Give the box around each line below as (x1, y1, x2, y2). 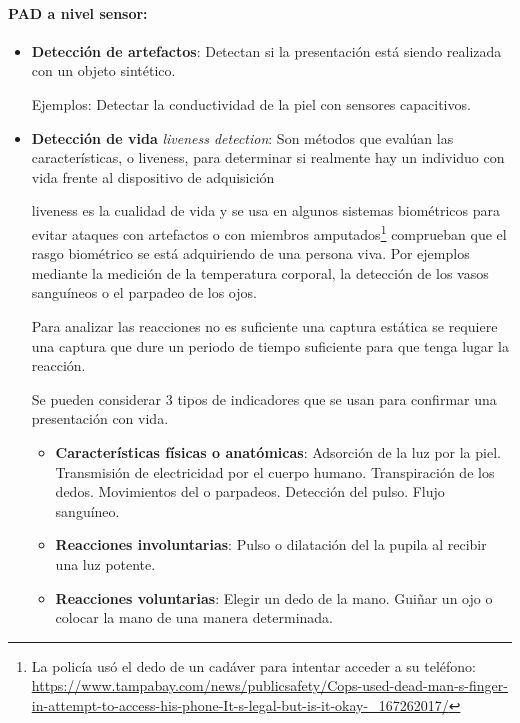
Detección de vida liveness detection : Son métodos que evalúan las (31, 127, 454, 148)
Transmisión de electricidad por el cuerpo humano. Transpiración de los (55, 461, 495, 482)
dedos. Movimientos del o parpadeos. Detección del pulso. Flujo (55, 481, 445, 502)
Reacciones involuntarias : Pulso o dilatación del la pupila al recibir (55, 534, 487, 555)
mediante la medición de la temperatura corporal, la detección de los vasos (31, 262, 489, 283)
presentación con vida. (31, 408, 169, 429)
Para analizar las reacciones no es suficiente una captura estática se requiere (31, 315, 498, 336)
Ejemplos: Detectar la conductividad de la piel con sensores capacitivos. (31, 93, 471, 114)
